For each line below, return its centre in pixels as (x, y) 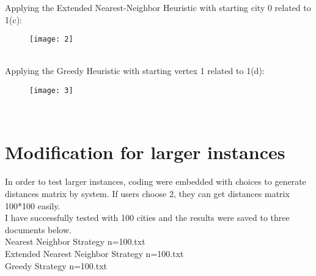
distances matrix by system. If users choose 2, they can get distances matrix (147, 193)
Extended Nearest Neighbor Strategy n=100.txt (94, 253)
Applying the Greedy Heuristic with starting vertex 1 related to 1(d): (135, 71)
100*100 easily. (33, 205)
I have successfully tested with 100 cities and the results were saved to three (147, 218)
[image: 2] (51, 39)
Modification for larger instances (145, 152)
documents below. (38, 229)
